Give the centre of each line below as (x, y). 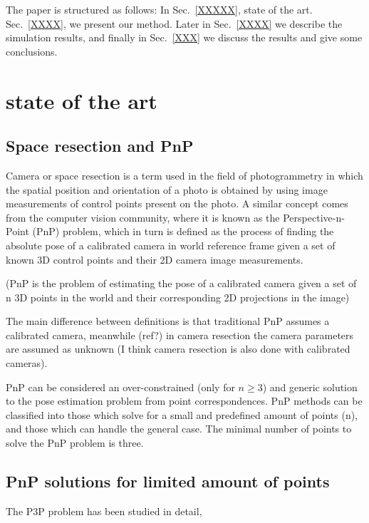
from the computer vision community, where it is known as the (143, 217)
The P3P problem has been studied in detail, (104, 511)
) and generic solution (310, 387)
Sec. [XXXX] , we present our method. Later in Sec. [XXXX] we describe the (174, 23)
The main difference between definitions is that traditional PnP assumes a (168, 321)
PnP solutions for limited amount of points (168, 481)
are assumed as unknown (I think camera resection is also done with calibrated (178, 349)
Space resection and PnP (100, 146)
